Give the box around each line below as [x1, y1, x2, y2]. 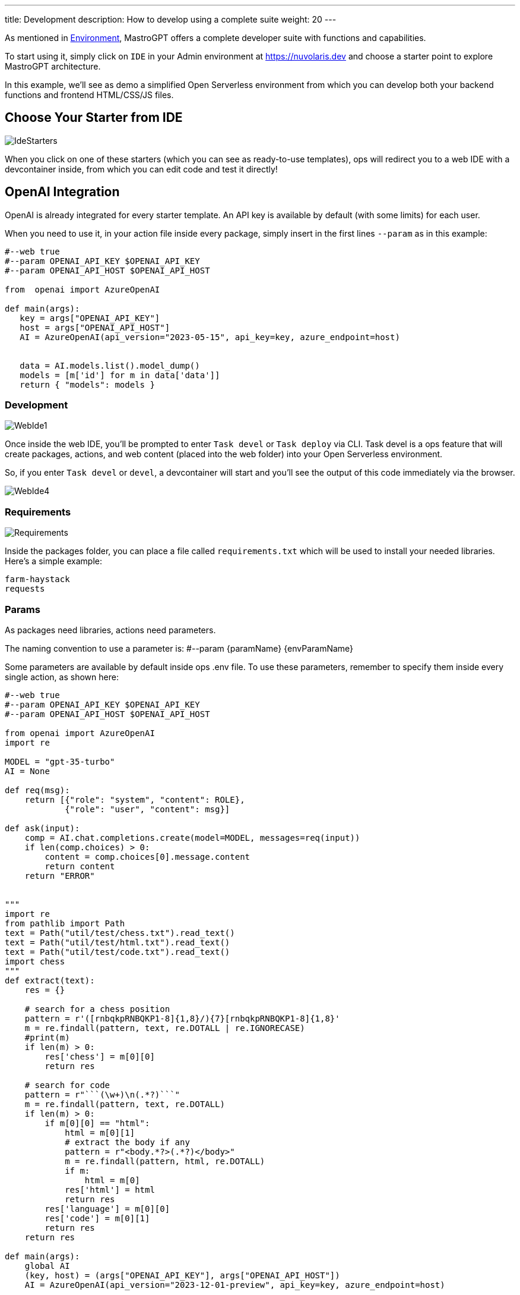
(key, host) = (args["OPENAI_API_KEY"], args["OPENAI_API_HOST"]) [24, 1270, 340, 1280]
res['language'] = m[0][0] [45, 1203, 170, 1214]
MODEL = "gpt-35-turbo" [5, 756, 115, 766]
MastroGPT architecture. [5, 61, 101, 71]
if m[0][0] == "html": [45, 1118, 150, 1128]
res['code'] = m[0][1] [45, 1213, 150, 1223]
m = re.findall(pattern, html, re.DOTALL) [65, 1156, 265, 1166]
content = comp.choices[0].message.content [45, 851, 251, 862]
